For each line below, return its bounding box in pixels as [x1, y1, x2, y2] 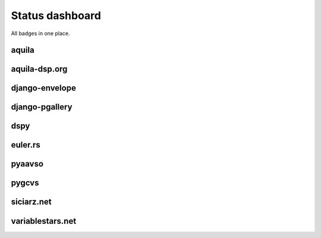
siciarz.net [11, 197, 52, 207]
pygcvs [11, 178, 39, 188]
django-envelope [11, 83, 77, 93]
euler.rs [11, 140, 41, 150]
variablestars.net [11, 216, 77, 226]
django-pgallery [11, 102, 73, 112]
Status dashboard [11, 9, 101, 22]
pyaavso [11, 159, 44, 169]
